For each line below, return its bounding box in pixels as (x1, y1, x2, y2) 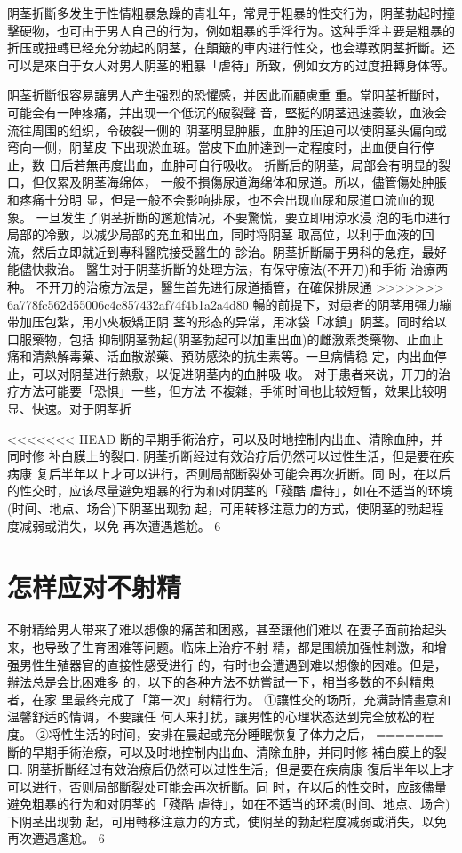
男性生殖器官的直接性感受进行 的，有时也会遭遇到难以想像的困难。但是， (19, 655, 447, 673)
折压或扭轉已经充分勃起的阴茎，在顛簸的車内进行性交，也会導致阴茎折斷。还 (7, 38, 455, 57)
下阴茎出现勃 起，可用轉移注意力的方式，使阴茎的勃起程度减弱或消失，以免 (7, 811, 447, 830)
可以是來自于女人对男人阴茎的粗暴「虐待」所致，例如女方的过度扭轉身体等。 (7, 55, 455, 74)
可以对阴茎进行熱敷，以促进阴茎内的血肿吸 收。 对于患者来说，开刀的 (31, 364, 439, 382)
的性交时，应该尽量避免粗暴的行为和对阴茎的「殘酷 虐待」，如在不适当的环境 (7, 481, 453, 500)
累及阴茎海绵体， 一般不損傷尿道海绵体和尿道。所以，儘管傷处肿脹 (56, 173, 447, 191)
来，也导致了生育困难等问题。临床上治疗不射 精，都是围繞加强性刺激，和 (7, 637, 434, 656)
